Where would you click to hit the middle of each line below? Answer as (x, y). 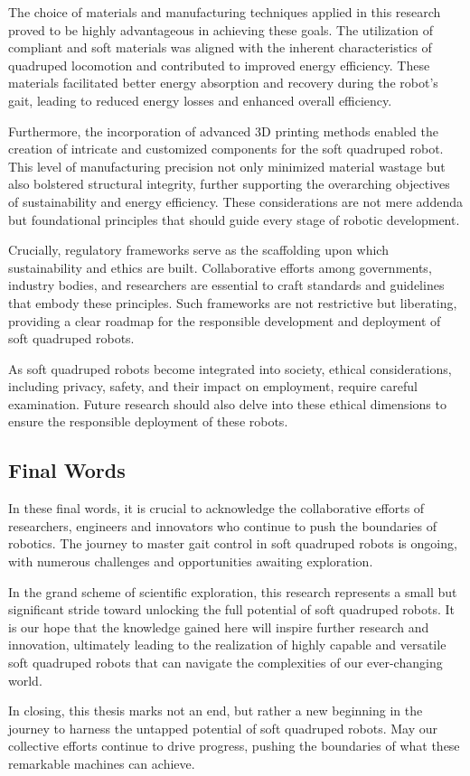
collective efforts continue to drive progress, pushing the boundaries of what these (234, 746)
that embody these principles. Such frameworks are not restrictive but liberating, (233, 302)
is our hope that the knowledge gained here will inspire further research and (219, 626)
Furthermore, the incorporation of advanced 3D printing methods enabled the (223, 131)
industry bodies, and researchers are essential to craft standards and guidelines (226, 285)
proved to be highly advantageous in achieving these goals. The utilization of (221, 29)
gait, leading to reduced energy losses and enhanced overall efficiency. (200, 100)
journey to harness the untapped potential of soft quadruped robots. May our (223, 728)
